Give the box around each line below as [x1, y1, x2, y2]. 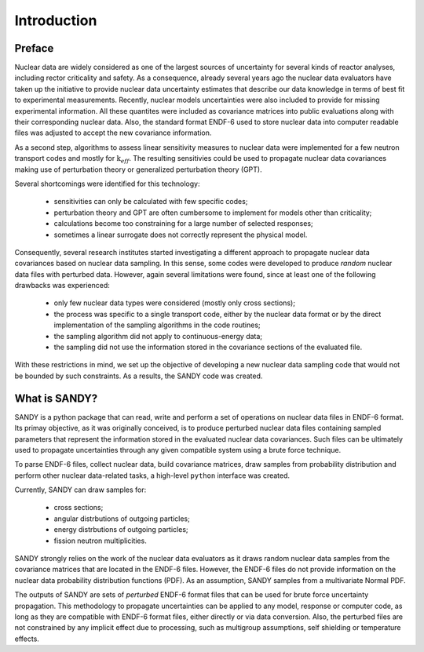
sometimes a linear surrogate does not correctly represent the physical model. [53, 230, 308, 239]
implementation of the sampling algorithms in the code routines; [53, 320, 261, 330]
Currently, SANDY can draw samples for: [14, 485, 147, 494]
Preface [14, 42, 54, 55]
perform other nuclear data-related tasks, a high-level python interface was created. [14, 471, 291, 480]
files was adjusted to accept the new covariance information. [14, 128, 212, 137]
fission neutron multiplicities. [53, 536, 147, 545]
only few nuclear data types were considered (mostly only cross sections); [53, 298, 296, 308]
